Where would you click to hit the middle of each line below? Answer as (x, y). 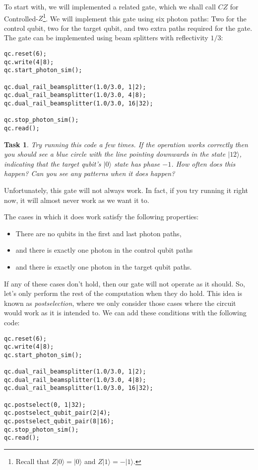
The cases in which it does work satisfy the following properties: (101, 217)
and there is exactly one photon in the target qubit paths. (104, 266)
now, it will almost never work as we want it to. (77, 200)
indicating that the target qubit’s (53, 163)
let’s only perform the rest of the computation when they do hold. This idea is (123, 293)
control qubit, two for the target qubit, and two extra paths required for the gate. (128, 28)
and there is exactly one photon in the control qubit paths (104, 250)
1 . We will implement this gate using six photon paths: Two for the (145, 17)
